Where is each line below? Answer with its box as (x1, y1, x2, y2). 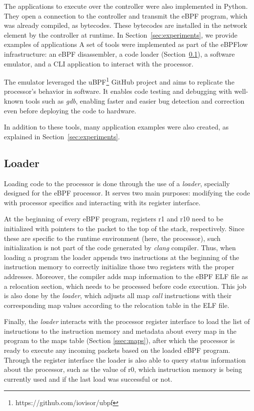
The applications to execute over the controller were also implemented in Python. (4, 1, 248, 11)
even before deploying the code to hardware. (4, 105, 136, 115)
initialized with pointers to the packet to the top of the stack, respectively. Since (4, 223, 245, 233)
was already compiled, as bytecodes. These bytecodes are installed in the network (4, 20, 247, 30)
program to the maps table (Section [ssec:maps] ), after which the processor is (4, 335, 235, 346)
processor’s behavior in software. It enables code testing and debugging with (4, 86, 232, 96)
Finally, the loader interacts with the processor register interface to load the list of (4, 316, 250, 326)
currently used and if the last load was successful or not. (4, 373, 172, 384)
